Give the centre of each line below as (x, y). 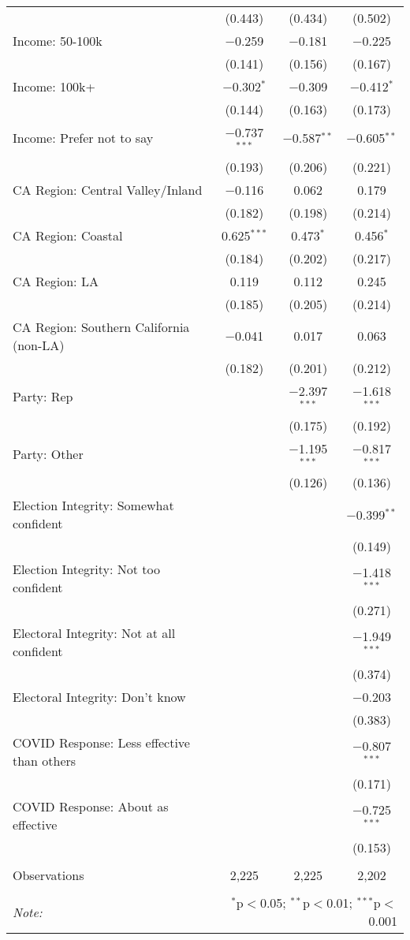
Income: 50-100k (58, 41)
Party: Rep (43, 397)
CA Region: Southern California (101, 326)
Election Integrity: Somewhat (93, 505)
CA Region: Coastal (68, 235)
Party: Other (48, 453)
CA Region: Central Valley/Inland (108, 189)
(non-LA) (39, 345)
